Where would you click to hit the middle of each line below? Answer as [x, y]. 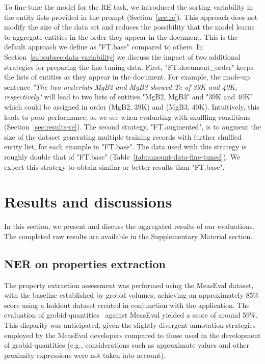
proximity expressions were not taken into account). [85, 355]
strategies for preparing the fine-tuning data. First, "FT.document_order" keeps [129, 67]
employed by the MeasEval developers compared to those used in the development [132, 335]
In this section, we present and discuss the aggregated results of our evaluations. [129, 226]
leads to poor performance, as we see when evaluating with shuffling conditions [127, 116]
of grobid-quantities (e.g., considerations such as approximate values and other [127, 345]
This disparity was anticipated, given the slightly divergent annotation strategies [130, 324]
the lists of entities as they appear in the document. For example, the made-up [127, 77]
